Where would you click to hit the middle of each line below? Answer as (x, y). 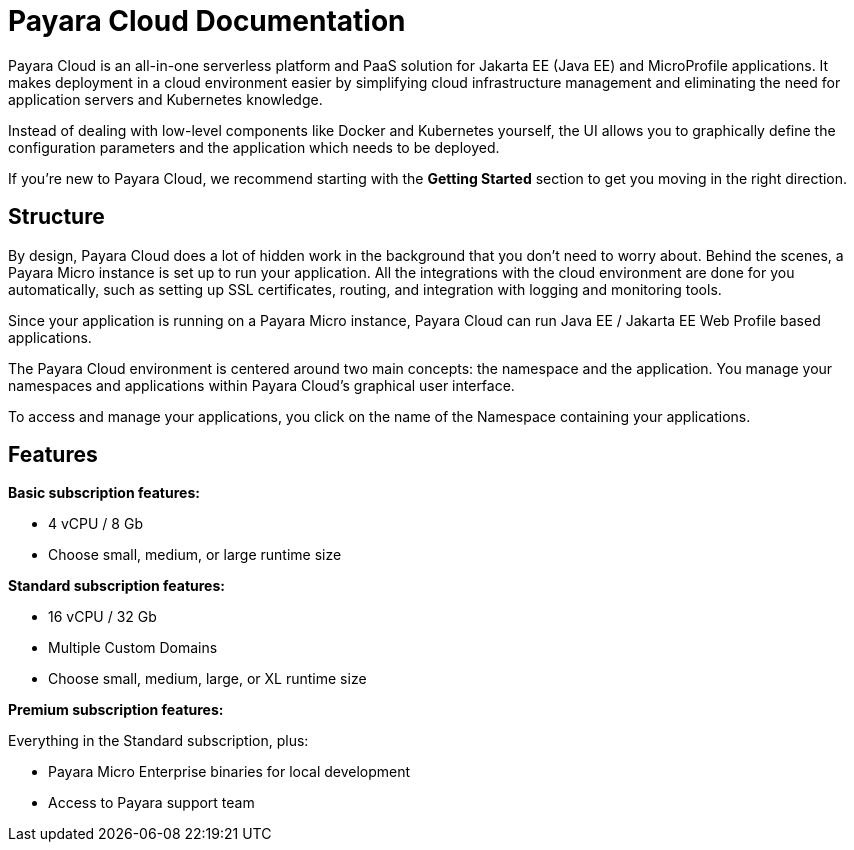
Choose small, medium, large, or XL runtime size (207, 679)
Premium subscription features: (116, 710)
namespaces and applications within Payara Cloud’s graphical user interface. (261, 385)
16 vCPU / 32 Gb (102, 617)
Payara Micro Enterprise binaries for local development (229, 772)
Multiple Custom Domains (133, 648)
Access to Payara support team (151, 803)
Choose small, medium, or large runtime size (195, 555)
